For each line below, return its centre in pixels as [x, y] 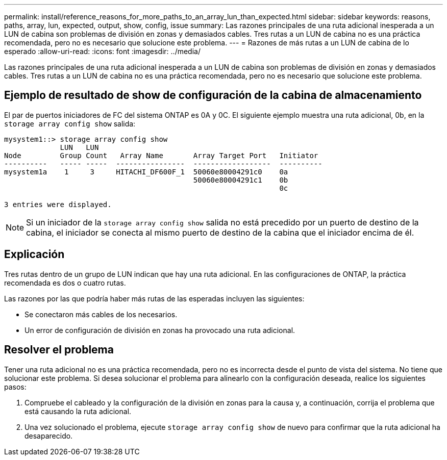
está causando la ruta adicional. [78, 411]
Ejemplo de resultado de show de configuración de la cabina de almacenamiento [213, 95]
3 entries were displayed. [58, 204]
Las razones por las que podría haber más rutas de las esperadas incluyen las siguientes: [154, 298]
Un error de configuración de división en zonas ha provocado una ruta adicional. [160, 330]
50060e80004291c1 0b [241, 180]
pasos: [15, 387]
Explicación [34, 254]
